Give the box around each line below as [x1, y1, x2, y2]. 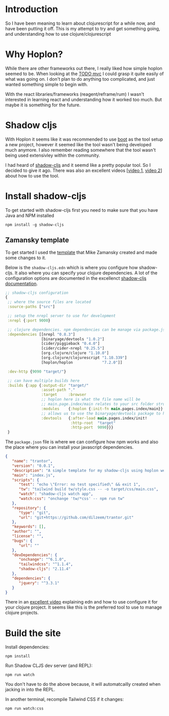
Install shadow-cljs [5, 191, 87, 202]
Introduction [5, 4, 58, 15]
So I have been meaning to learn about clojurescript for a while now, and [5, 20, 155, 26]
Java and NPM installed [5, 212, 54, 218]
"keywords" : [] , [12, 524, 46, 529]
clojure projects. [5, 610, 39, 616]
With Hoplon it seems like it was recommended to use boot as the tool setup [5, 136, 163, 142]
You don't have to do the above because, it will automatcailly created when [5, 681, 161, 687]
